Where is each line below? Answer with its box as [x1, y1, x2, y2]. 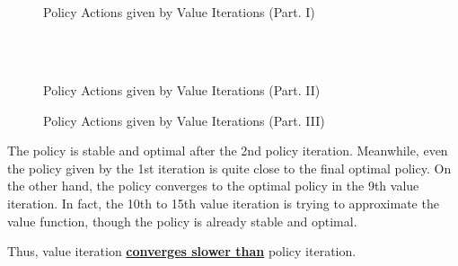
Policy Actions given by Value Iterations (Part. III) [43, 111, 325, 129]
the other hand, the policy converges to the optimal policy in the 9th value [7, 176, 419, 195]
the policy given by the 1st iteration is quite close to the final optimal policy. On [7, 158, 452, 177]
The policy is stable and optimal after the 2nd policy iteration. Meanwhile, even [7, 141, 448, 160]
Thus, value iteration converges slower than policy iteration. [7, 242, 357, 261]
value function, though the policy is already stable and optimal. [7, 211, 357, 230]
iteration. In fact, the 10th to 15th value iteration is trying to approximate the [7, 193, 439, 212]
